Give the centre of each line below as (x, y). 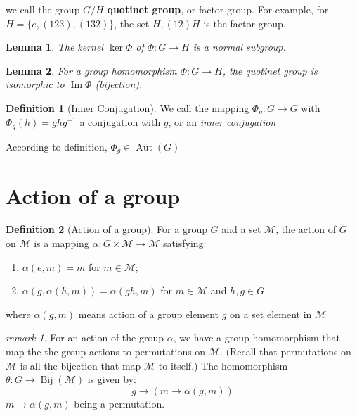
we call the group (43, 9)
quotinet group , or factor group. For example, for (218, 9)
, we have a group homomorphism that (257, 338)
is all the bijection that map (80, 365)
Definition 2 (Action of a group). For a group (106, 229)
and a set (241, 229)
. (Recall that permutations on (285, 352)
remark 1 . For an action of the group (85, 338)
